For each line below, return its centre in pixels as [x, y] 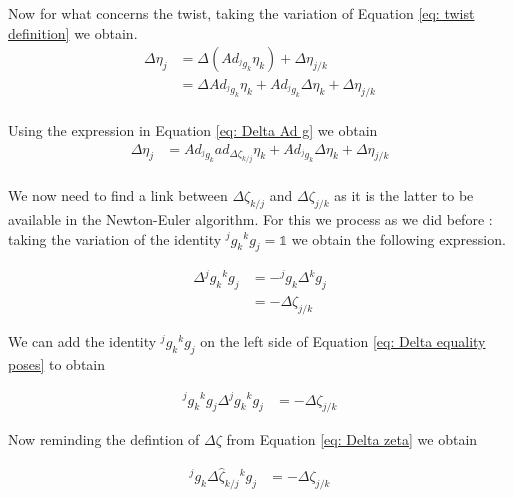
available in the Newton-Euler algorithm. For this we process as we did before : [250, 218]
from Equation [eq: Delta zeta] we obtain [352, 439]
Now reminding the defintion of [104, 439]
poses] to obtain [57, 363]
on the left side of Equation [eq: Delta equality [343, 341]
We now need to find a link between [118, 195]
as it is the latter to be [404, 195]
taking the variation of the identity [115, 238]
